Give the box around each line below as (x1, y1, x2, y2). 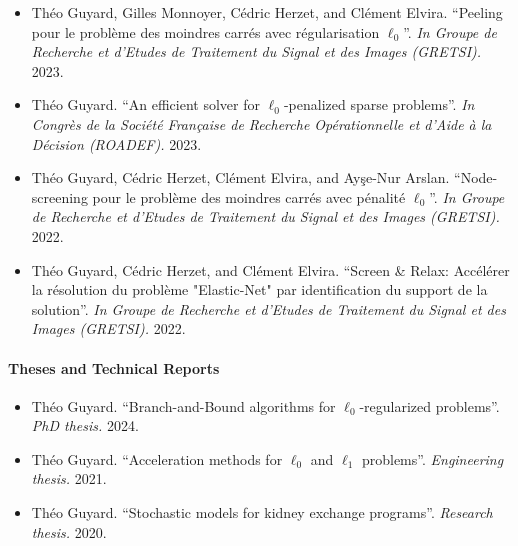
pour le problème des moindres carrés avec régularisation (31, 21, 380, 42)
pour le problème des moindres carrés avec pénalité (92, 186, 406, 207)
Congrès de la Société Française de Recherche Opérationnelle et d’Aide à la (31, 113, 492, 134)
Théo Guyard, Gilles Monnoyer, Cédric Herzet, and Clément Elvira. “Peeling (31, 2, 503, 22)
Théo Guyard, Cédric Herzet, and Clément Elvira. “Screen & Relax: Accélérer (31, 259, 510, 280)
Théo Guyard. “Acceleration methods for (31, 448, 283, 469)
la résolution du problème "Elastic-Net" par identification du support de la (31, 279, 488, 300)
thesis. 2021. (31, 468, 107, 489)
